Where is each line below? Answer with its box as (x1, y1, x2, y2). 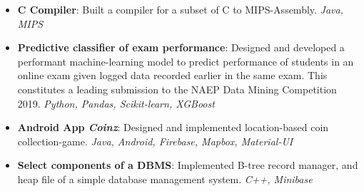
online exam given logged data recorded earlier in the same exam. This (17, 68, 328, 83)
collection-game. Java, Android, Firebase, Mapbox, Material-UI (17, 133, 293, 148)
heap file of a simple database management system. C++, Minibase (17, 171, 313, 186)
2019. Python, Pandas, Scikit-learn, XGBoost (17, 95, 215, 110)
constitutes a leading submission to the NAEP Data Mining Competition (17, 81, 337, 96)
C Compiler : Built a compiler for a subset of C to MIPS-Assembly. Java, (17, 2, 343, 16)
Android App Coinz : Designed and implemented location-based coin (17, 120, 329, 135)
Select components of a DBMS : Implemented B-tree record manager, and (17, 158, 358, 172)
